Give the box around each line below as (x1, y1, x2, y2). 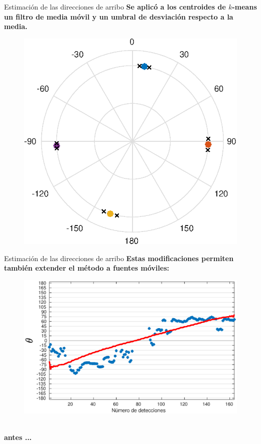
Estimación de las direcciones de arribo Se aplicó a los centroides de (4, 2, 226, 12)
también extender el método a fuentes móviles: (4, 263, 169, 273)
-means (232, 2, 257, 12)
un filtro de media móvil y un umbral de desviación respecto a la (4, 11, 233, 22)
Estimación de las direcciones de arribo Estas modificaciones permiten (4, 253, 234, 263)
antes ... (4, 432, 32, 442)
